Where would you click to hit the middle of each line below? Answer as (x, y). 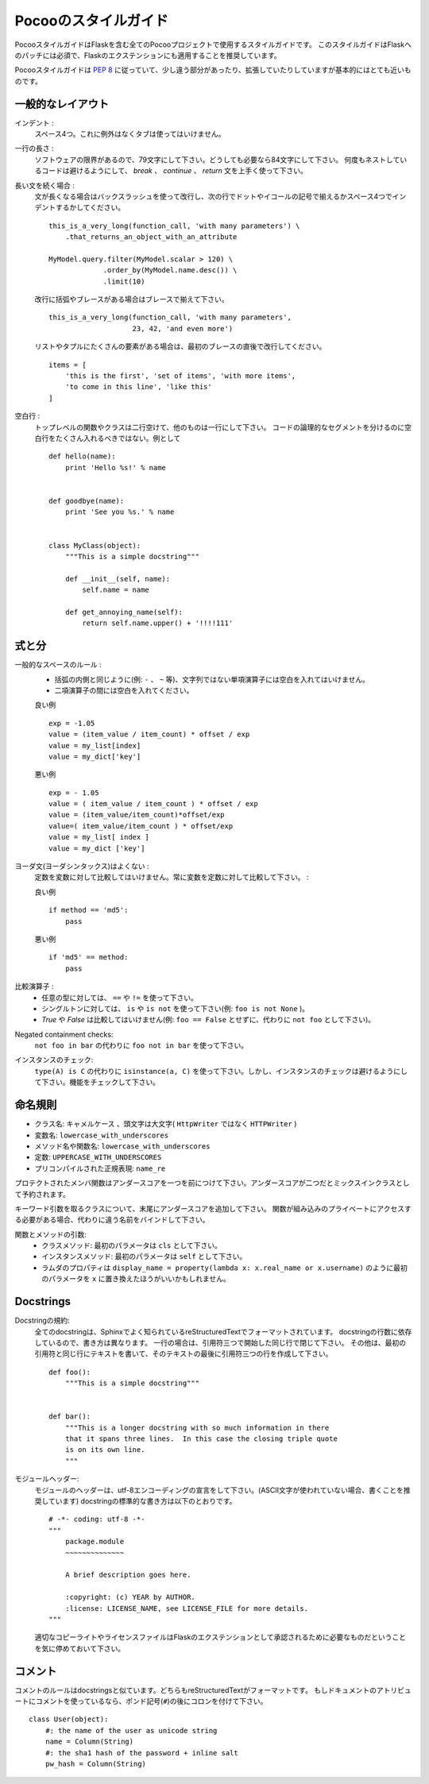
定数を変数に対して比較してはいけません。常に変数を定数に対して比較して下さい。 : (172, 877)
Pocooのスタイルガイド (92, 21)
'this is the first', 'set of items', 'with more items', (180, 376)
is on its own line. (105, 1450)
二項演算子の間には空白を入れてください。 (124, 690)
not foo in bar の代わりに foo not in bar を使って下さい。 (141, 1045)
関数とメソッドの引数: (51, 1234)
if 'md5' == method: (89, 958)
